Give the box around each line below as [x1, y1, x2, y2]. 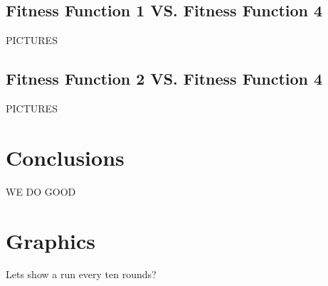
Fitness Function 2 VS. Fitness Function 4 [6, 68, 323, 90]
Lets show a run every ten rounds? [6, 267, 157, 282]
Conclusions [6, 142, 125, 171]
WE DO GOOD [6, 184, 76, 198]
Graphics [6, 226, 95, 255]
